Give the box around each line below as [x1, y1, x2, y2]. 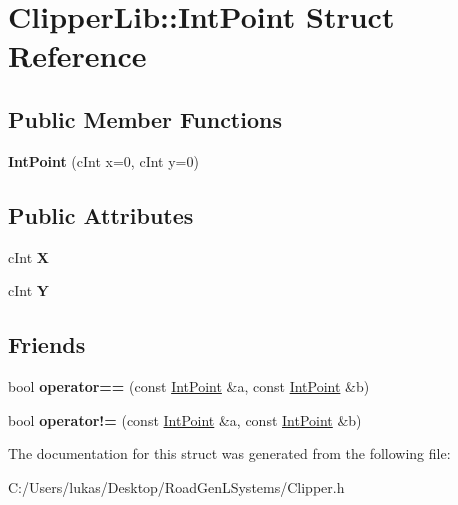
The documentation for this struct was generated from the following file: [8, 443, 451, 464]
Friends [8, 329, 86, 360]
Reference [8, 35, 147, 76]
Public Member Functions [8, 103, 282, 134]
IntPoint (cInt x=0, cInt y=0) [8, 150, 199, 171]
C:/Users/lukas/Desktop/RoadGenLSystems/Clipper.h [8, 476, 345, 497]
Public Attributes [8, 199, 194, 230]
